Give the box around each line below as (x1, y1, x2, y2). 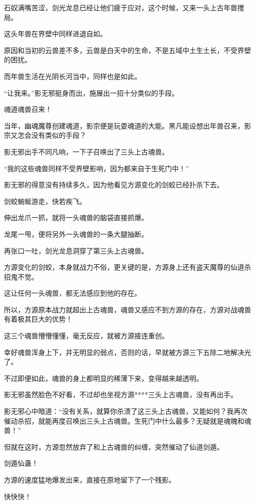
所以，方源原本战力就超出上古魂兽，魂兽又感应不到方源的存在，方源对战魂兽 (4, 304, 251, 314)
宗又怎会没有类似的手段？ (4, 130, 86, 140)
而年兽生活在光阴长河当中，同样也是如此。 (4, 71, 141, 81)
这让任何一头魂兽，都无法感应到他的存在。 (4, 288, 141, 298)
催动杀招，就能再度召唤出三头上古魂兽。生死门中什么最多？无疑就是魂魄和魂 (4, 415, 251, 426)
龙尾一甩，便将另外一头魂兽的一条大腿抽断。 (4, 228, 148, 239)
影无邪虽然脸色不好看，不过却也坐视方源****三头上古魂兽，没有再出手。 (4, 389, 237, 400)
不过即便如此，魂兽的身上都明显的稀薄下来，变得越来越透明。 (4, 373, 203, 383)
